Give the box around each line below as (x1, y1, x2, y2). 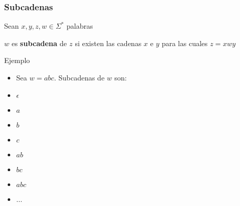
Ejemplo (4, 55, 30, 66)
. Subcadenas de (54, 72, 105, 83)
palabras (66, 20, 93, 31)
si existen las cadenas (75, 37, 142, 48)
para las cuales (161, 37, 208, 48)
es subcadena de (11, 37, 67, 48)
